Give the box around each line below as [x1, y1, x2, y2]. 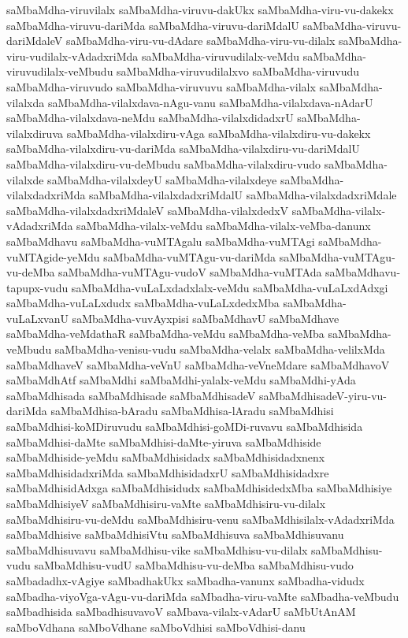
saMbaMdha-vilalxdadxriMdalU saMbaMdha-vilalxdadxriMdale [89, 187, 397, 203]
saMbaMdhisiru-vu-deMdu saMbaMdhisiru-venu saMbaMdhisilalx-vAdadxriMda [6, 510, 395, 527]
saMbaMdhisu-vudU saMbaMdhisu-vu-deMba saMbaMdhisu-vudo [34, 557, 354, 573]
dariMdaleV [6, 32, 63, 49]
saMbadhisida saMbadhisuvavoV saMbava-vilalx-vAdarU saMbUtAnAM [6, 603, 356, 620]
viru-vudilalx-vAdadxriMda [6, 47, 139, 64]
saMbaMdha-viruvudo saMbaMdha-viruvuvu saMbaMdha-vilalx [6, 78, 316, 95]
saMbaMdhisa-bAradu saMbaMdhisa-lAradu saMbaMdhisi [50, 402, 334, 419]
